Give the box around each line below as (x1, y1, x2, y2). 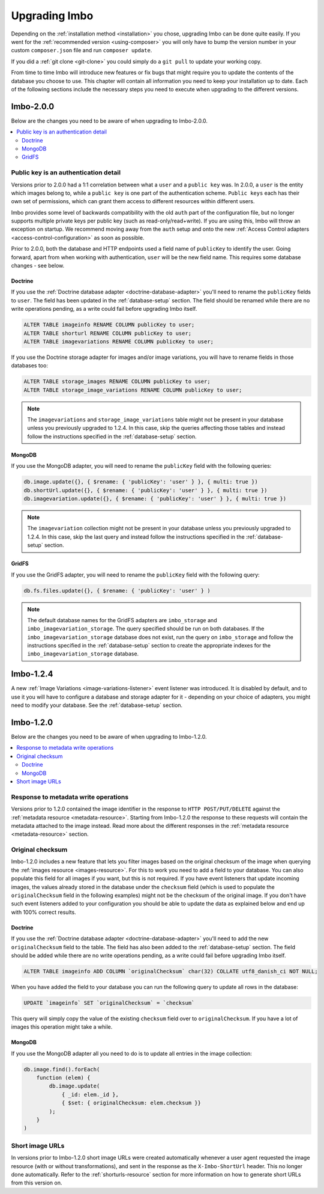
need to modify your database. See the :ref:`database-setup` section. (11, 702, 183, 709)
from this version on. (11, 1179, 62, 1187)
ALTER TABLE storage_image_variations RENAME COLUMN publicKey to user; (23, 387, 242, 393)
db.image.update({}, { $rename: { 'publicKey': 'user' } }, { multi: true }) (23, 479, 258, 485)
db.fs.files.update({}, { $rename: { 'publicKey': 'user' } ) (23, 587, 211, 594)
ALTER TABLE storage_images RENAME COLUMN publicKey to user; (23, 378, 211, 385)
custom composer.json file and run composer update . (11, 47, 152, 54)
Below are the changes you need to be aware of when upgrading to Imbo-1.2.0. (11, 733, 207, 741)
